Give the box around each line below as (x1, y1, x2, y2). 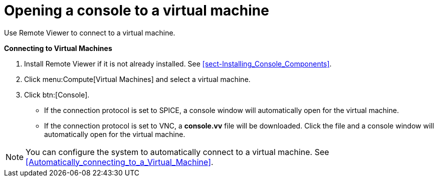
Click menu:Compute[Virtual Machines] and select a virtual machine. (24, 74, 251, 83)
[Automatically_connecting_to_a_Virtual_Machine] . (26, 156, 213, 167)
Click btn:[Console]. (24, 90, 90, 99)
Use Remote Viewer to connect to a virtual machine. (4, 28, 175, 37)
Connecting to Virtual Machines (4, 43, 112, 52)
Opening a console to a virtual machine (4, 2, 269, 19)
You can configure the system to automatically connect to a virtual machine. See (26, 146, 329, 157)
